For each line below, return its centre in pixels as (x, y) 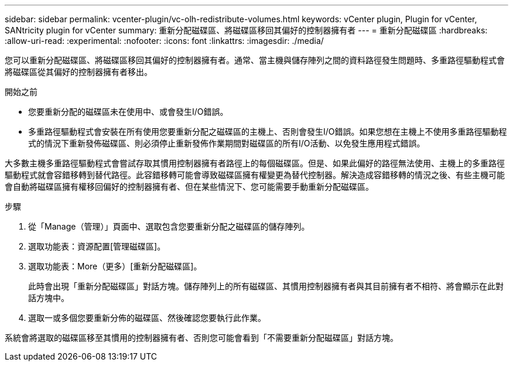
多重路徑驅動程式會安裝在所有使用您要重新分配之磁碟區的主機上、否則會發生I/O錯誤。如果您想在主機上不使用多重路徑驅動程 (268, 131)
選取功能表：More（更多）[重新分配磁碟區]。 (115, 266)
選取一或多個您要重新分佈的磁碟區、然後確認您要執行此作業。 (147, 318)
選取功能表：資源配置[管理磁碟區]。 (97, 246)
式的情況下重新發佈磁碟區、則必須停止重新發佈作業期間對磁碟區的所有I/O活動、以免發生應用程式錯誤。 (227, 143)
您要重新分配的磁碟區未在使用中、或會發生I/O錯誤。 (128, 112)
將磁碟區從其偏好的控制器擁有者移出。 (78, 72)
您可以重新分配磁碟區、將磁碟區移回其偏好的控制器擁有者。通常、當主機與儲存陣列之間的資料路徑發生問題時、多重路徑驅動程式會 (255, 60)
